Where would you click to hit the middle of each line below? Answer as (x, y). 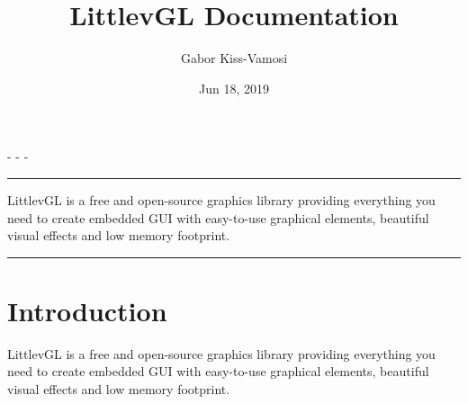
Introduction (87, 310)
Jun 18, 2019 (234, 88)
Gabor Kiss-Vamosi (234, 58)
